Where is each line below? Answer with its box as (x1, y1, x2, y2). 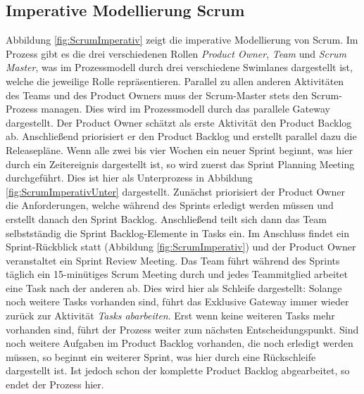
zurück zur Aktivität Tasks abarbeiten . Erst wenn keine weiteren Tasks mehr (6, 308, 335, 323)
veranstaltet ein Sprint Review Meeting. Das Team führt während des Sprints (6, 253, 340, 267)
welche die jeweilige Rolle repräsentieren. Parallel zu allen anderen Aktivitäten (6, 73, 344, 88)
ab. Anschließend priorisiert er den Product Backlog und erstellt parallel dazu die (6, 129, 357, 144)
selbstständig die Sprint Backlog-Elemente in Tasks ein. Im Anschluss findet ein (6, 225, 349, 240)
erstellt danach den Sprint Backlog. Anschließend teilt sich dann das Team (6, 211, 327, 226)
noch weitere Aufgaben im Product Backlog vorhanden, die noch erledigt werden (6, 336, 353, 350)
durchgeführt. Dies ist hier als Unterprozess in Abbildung (6, 170, 253, 185)
